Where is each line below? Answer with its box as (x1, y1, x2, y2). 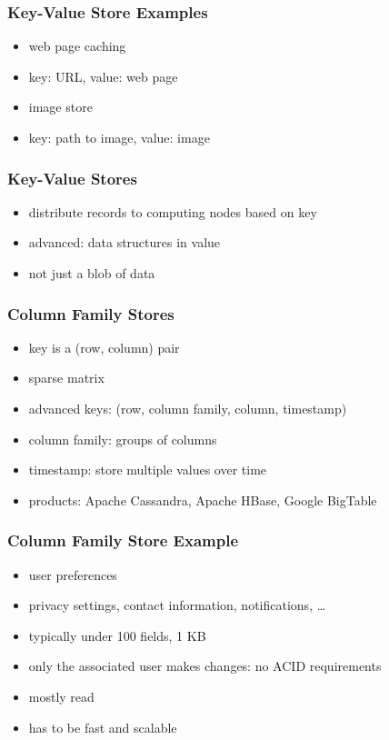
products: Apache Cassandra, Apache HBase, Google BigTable (28, 490, 377, 509)
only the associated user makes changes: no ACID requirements (28, 656, 382, 675)
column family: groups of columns (28, 429, 217, 448)
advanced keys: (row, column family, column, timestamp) (28, 399, 347, 417)
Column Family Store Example (7, 529, 239, 552)
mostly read (28, 686, 95, 705)
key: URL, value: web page (28, 66, 178, 85)
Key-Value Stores (7, 166, 137, 189)
